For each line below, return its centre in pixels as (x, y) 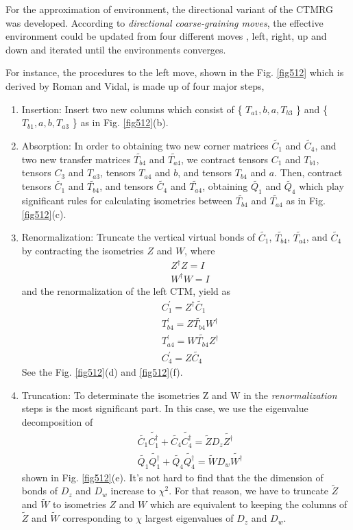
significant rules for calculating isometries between (127, 201)
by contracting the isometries (83, 251)
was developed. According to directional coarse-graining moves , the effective (165, 22)
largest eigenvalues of (189, 518)
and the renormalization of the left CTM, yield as (126, 290)
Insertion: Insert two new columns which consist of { (132, 109)
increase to (133, 491)
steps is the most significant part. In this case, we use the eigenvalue (165, 408)
